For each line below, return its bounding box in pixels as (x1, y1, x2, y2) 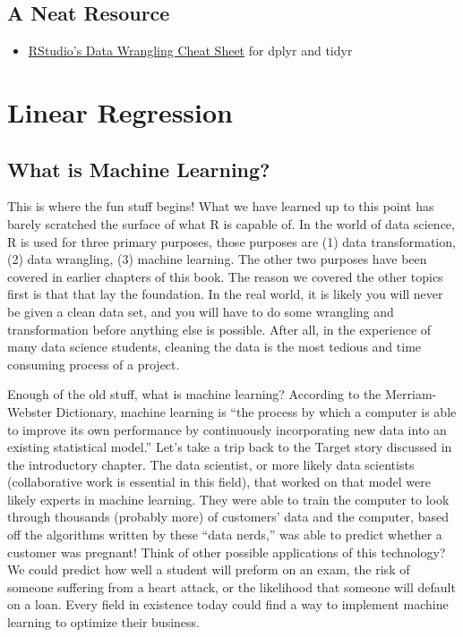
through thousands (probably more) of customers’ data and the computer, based (7, 507, 449, 526)
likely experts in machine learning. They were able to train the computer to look (7, 489, 450, 508)
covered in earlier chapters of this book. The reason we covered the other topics (7, 267, 443, 285)
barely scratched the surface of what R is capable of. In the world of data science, (7, 214, 455, 233)
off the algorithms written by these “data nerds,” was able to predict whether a (7, 525, 442, 544)
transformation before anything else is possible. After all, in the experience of (7, 319, 432, 338)
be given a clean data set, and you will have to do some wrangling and (7, 302, 394, 320)
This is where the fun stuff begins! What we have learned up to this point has (7, 197, 434, 216)
